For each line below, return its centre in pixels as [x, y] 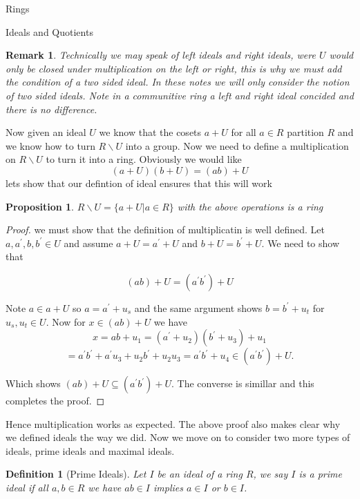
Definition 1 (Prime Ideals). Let [76, 474]
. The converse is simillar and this [243, 383]
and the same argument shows [198, 307]
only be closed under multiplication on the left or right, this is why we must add [174, 68]
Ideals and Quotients [49, 31]
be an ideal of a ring [200, 474]
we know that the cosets [150, 132]
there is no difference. [51, 109]
